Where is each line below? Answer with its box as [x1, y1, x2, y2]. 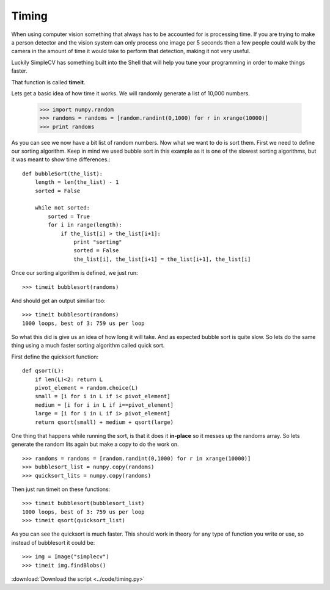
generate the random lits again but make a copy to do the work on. [11, 440, 180, 448]
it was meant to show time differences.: [11, 156, 111, 163]
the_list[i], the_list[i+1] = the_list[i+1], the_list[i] [73, 255, 251, 263]
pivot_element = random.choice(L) [34, 385, 139, 392]
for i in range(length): [48, 222, 122, 228]
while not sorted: [34, 205, 90, 211]
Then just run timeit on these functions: [11, 486, 111, 493]
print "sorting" [73, 238, 122, 246]
